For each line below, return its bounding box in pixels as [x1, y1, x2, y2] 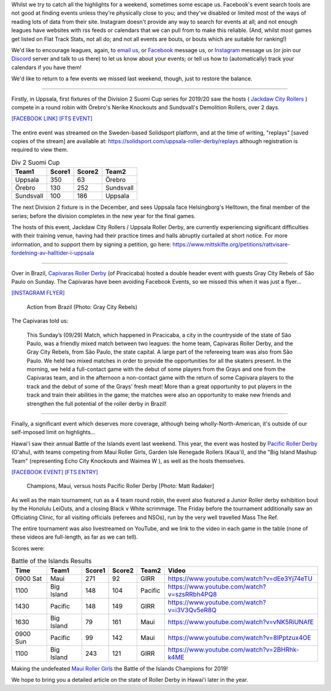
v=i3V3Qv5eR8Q [167, 606, 217, 614]
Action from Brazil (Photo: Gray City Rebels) [26, 303, 138, 310]
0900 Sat [15, 574, 42, 583]
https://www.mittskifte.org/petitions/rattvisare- [172, 240, 291, 248]
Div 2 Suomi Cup [11, 158, 60, 167]
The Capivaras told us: [11, 317, 69, 325]
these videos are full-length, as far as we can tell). [11, 533, 138, 541]
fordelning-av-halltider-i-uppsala [11, 249, 94, 257]
